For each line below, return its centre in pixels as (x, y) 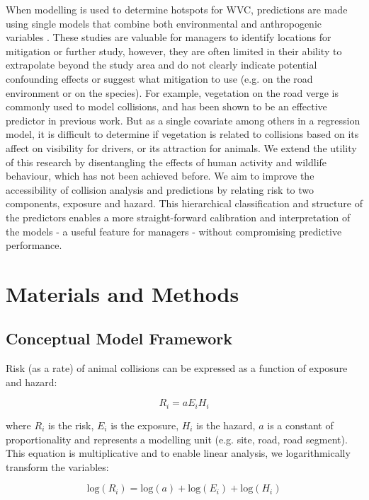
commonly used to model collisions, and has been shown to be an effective (166, 106)
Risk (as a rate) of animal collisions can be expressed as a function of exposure (177, 368)
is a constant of (300, 425)
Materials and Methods (123, 293)
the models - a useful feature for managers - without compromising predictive (174, 231)
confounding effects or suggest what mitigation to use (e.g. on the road (159, 78)
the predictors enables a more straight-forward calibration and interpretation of (178, 217)
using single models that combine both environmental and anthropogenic (164, 23)
